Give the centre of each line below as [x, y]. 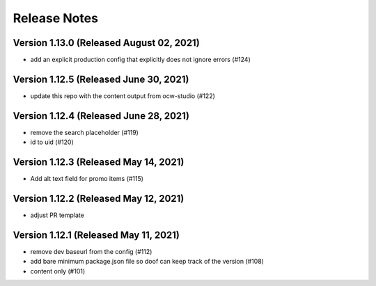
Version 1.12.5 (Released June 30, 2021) [101, 79]
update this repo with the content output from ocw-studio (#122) [123, 96]
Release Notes [56, 18]
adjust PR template [57, 215]
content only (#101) [58, 271]
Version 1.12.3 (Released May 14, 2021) [99, 162]
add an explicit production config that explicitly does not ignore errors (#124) [140, 60]
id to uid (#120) [52, 142]
